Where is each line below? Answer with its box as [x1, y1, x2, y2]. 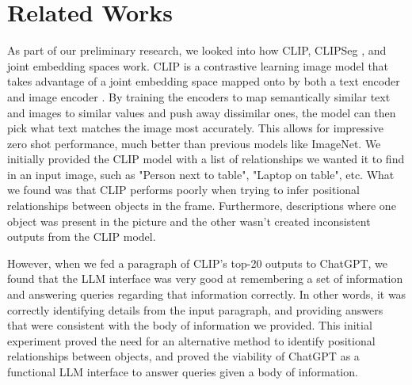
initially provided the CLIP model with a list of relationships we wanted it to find [7, 151, 405, 167]
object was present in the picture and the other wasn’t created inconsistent [7, 212, 371, 229]
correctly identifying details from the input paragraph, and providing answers [7, 301, 383, 318]
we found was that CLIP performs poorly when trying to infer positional [7, 181, 360, 198]
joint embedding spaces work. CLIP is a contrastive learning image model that [7, 57, 389, 74]
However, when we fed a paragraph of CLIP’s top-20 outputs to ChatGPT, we [7, 254, 388, 271]
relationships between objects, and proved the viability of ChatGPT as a [7, 348, 360, 364]
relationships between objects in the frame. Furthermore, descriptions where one [7, 197, 396, 214]
